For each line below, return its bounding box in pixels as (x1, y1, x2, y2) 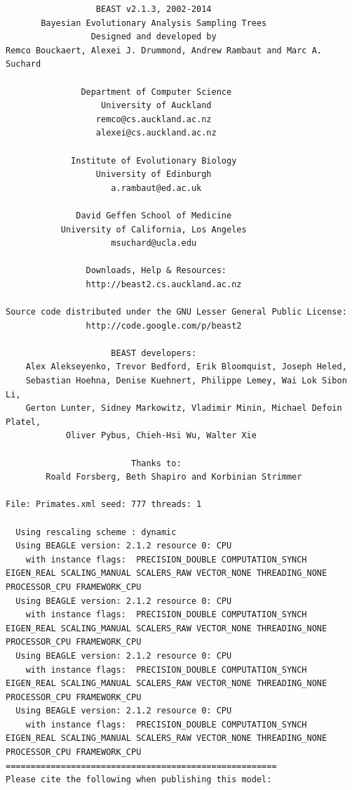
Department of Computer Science (81, 86, 232, 97)
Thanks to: (130, 458, 182, 468)
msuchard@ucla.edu (111, 238, 197, 249)
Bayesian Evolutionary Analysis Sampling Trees (41, 18, 267, 28)
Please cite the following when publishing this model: (6, 775, 272, 785)
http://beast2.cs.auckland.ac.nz (86, 279, 242, 289)
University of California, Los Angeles (60, 224, 247, 235)
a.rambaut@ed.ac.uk (111, 183, 202, 193)
